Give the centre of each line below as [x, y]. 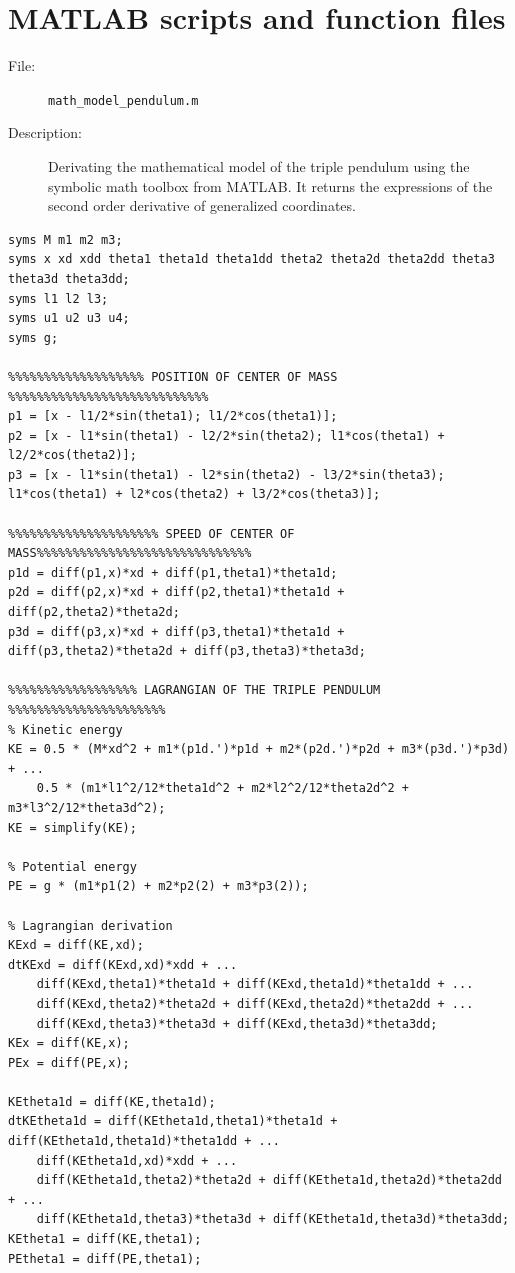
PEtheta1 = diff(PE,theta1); [105, 1258]
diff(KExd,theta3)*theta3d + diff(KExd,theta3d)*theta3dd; [237, 1023]
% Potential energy [72, 866]
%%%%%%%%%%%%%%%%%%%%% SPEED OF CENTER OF [151, 533]
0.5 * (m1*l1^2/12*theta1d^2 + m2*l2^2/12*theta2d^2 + [222, 788]
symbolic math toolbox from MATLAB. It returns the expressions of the [270, 185]
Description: [45, 132]
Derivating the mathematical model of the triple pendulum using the [259, 165]
